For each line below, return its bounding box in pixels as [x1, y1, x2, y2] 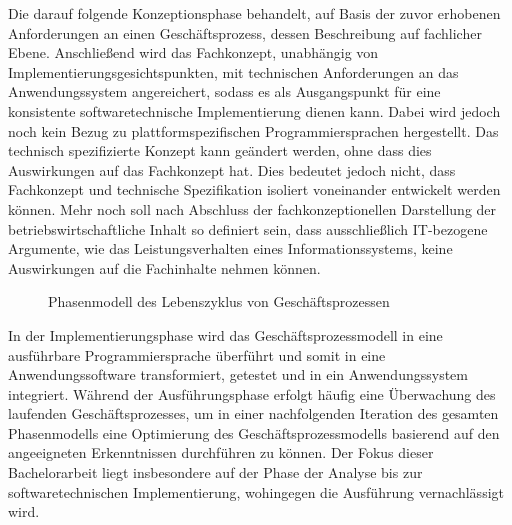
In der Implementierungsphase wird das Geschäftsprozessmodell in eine [8, 324, 443, 345]
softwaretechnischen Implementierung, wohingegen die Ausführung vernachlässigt [8, 481, 504, 502]
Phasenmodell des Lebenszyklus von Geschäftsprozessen [48, 291, 390, 312]
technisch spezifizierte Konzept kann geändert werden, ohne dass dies [8, 140, 432, 161]
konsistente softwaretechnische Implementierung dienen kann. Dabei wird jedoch [8, 100, 501, 121]
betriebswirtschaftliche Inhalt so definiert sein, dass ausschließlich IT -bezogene [8, 218, 488, 239]
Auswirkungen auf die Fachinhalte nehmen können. [8, 257, 321, 278]
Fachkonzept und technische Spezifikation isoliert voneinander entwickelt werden [8, 179, 501, 200]
